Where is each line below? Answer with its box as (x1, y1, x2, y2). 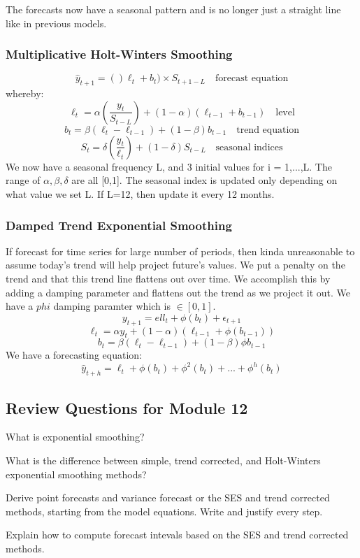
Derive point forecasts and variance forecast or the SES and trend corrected (6, 490, 330, 505)
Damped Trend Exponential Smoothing (6, 216, 232, 234)
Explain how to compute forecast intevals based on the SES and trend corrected (6, 527, 349, 542)
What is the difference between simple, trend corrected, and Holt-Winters (6, 453, 321, 468)
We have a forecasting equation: (6, 348, 142, 362)
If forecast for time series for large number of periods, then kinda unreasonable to (6, 243, 355, 258)
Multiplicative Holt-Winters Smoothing (6, 45, 233, 63)
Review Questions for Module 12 (6, 396, 248, 418)
